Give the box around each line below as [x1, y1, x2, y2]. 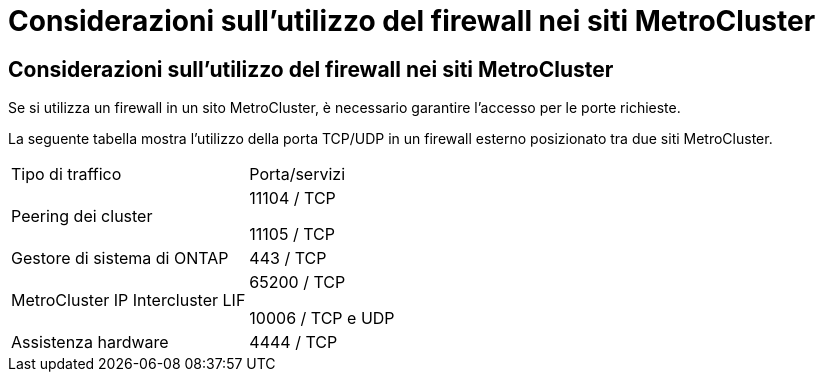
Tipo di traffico [11, 164, 122, 185]
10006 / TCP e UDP [249, 308, 395, 329]
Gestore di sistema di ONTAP [11, 248, 229, 269]
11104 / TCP [249, 188, 336, 209]
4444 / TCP [249, 332, 338, 353]
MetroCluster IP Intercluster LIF [11, 290, 246, 311]
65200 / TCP [249, 272, 346, 293]
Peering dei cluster [11, 206, 153, 227]
